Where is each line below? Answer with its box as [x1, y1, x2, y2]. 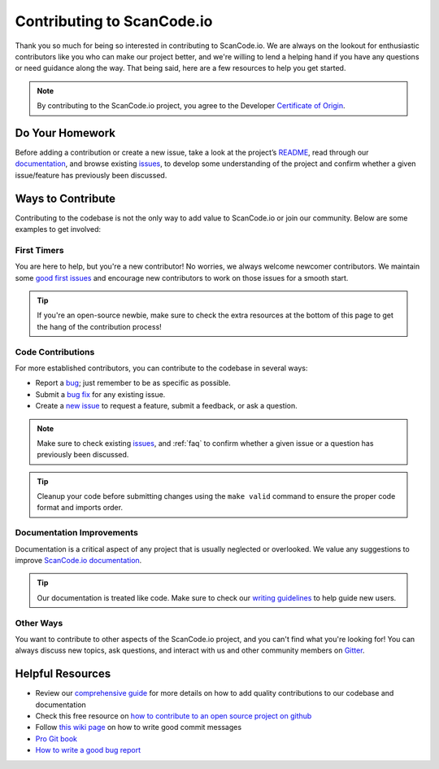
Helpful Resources [15, 667, 111, 681]
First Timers [15, 244, 64, 256]
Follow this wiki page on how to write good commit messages [35, 723, 242, 732]
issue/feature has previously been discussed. [15, 170, 167, 180]
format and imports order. [37, 503, 124, 513]
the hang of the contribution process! [37, 321, 162, 331]
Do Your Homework [15, 126, 116, 140]
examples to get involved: [15, 225, 102, 234]
